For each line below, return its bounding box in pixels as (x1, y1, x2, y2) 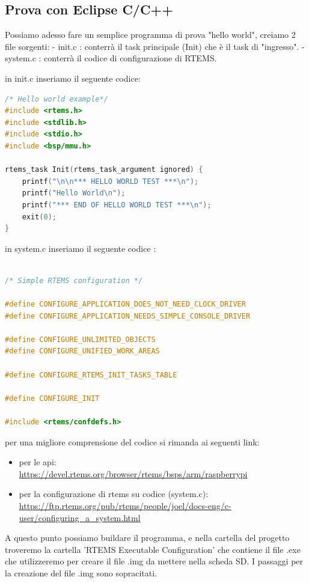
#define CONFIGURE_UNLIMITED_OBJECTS (5, 335, 156, 344)
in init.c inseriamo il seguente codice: (5, 72, 141, 84)
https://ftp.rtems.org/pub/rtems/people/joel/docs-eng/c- (19, 499, 231, 511)
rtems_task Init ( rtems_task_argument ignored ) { (5, 165, 203, 174)
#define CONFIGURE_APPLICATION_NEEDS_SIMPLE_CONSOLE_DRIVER (5, 311, 251, 320)
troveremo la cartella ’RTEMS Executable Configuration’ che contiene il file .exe (5, 543, 301, 555)
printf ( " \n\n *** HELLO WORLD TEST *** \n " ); (22, 177, 199, 186)
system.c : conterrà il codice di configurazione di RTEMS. (5, 52, 217, 64)
